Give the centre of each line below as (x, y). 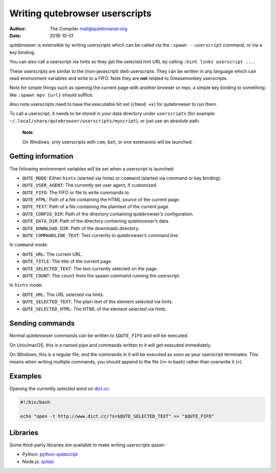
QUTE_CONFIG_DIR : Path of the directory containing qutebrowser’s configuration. (108, 214)
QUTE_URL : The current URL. (52, 254)
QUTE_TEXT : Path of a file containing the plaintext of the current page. (96, 207)
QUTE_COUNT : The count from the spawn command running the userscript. (101, 276)
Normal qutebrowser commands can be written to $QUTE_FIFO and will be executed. (99, 336)
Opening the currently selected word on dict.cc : (60, 389)
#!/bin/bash (35, 402)
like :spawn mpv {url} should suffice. (52, 95)
